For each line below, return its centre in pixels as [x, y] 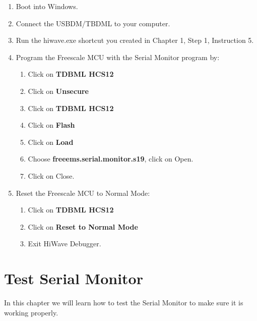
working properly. [31, 312]
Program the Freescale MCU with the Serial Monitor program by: [118, 57]
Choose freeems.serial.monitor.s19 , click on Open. [111, 159]
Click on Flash [51, 125]
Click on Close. [51, 175]
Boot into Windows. [47, 6]
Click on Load [51, 142]
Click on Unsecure [58, 91]
